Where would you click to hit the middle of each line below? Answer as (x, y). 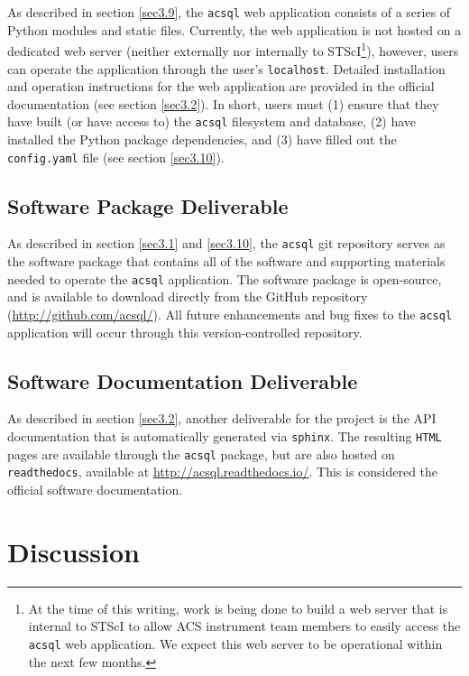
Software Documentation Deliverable (183, 380)
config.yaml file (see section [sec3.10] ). (116, 157)
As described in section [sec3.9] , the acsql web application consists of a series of (229, 12)
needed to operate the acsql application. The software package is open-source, (225, 278)
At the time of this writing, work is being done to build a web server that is (238, 608)
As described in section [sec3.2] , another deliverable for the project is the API (222, 418)
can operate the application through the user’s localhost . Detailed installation (226, 68)
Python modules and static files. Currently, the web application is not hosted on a (234, 29)
